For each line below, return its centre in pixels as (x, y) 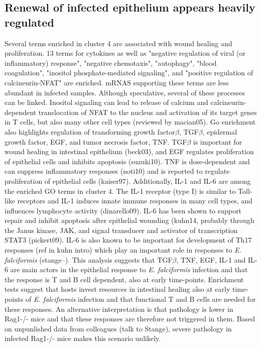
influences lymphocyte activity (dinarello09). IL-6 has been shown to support (123, 210)
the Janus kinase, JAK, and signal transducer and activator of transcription (121, 230)
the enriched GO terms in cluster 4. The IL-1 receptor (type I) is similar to (120, 191)
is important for (218, 141)
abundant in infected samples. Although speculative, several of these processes (125, 92)
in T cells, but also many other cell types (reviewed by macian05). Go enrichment (130, 122)
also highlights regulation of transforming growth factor (90, 131)
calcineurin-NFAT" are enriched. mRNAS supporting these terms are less (117, 82)
